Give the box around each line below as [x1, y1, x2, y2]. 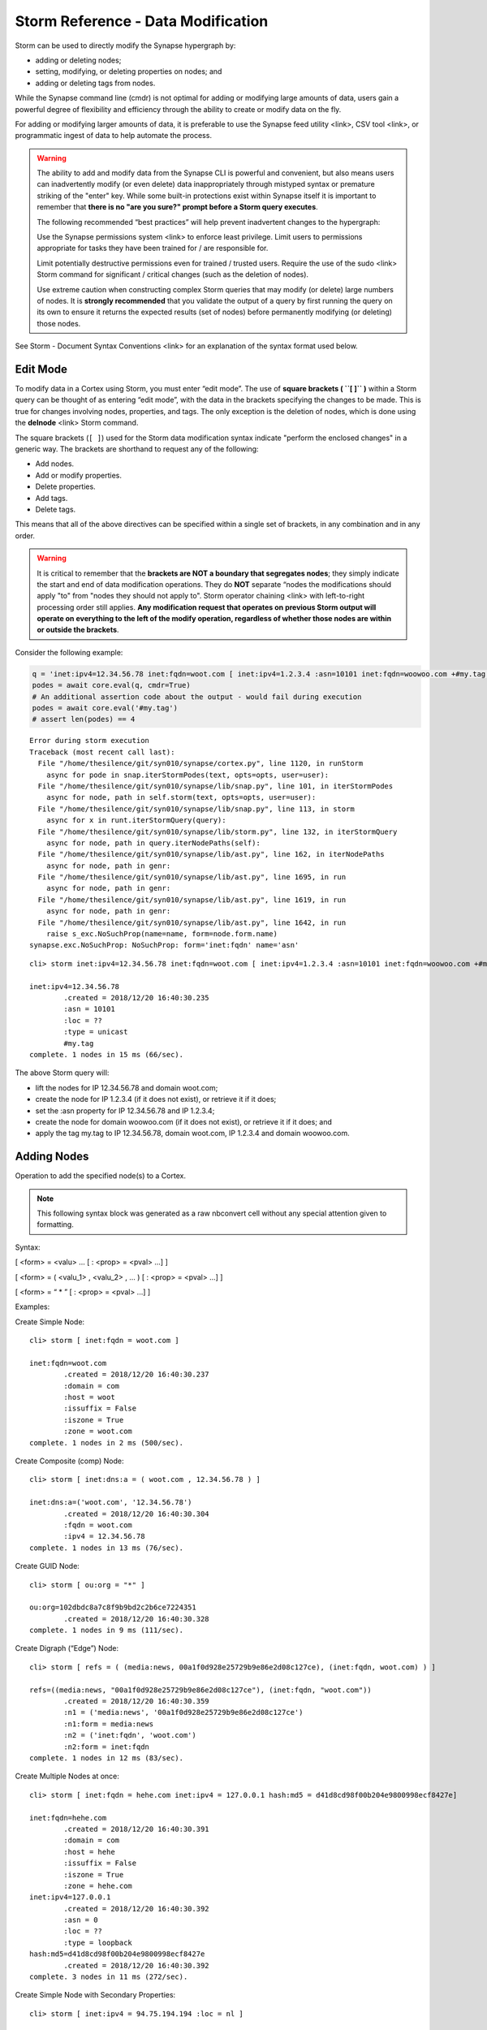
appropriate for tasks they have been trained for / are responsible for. [37, 244, 269, 253]
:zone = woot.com [63, 1427, 133, 1436]
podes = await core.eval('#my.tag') [32, 703, 179, 713]
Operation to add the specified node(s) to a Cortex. [15, 1171, 187, 1181]
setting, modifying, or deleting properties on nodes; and [35, 67, 222, 76]
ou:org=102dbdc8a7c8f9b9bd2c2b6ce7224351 [29, 1603, 196, 1612]
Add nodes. [35, 459, 75, 469]
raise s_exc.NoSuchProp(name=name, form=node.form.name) [45, 930, 278, 939]
